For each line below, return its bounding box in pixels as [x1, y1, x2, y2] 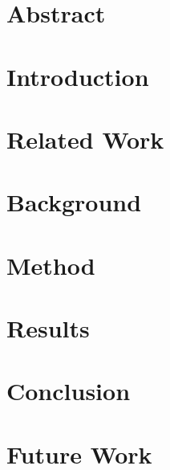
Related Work [6, 122, 164, 155]
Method [6, 248, 95, 281]
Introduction [6, 59, 149, 92]
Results [6, 312, 90, 345]
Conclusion [6, 374, 131, 407]
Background [6, 186, 142, 219]
